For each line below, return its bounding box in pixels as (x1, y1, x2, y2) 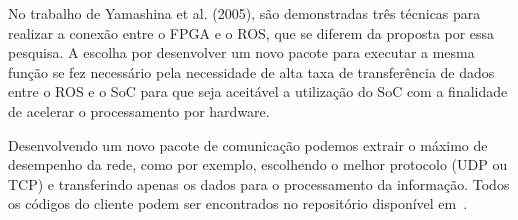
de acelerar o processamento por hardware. (8, 100, 270, 121)
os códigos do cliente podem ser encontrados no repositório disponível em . (8, 193, 468, 214)
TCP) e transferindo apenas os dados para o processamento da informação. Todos (8, 173, 510, 194)
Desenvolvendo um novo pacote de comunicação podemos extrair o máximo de (8, 134, 488, 155)
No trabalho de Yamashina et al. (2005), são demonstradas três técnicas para (8, 3, 481, 23)
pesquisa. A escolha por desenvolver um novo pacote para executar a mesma (8, 42, 475, 63)
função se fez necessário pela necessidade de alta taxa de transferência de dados (8, 61, 495, 82)
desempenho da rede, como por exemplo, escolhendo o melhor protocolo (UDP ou (8, 154, 508, 175)
